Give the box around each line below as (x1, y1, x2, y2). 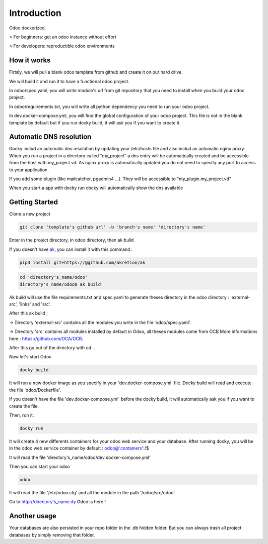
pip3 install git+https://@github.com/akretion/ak (19, 259, 146, 265)
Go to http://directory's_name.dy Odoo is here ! (9, 499, 106, 505)
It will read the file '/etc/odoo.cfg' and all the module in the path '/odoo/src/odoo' (9, 490, 175, 496)
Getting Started (9, 198, 58, 207)
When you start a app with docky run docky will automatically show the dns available (9, 185, 183, 191)
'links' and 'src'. (19, 301, 51, 307)
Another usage (9, 512, 57, 520)
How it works (9, 56, 51, 65)
